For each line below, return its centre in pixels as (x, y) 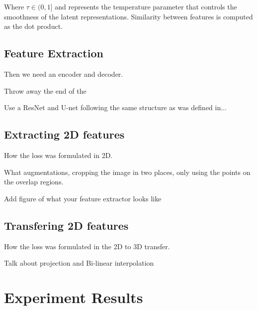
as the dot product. (33, 26)
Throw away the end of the (45, 90)
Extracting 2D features (64, 134)
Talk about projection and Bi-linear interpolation (79, 263)
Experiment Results (74, 297)
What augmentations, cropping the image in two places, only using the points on (127, 172)
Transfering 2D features (66, 225)
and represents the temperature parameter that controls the (146, 6)
